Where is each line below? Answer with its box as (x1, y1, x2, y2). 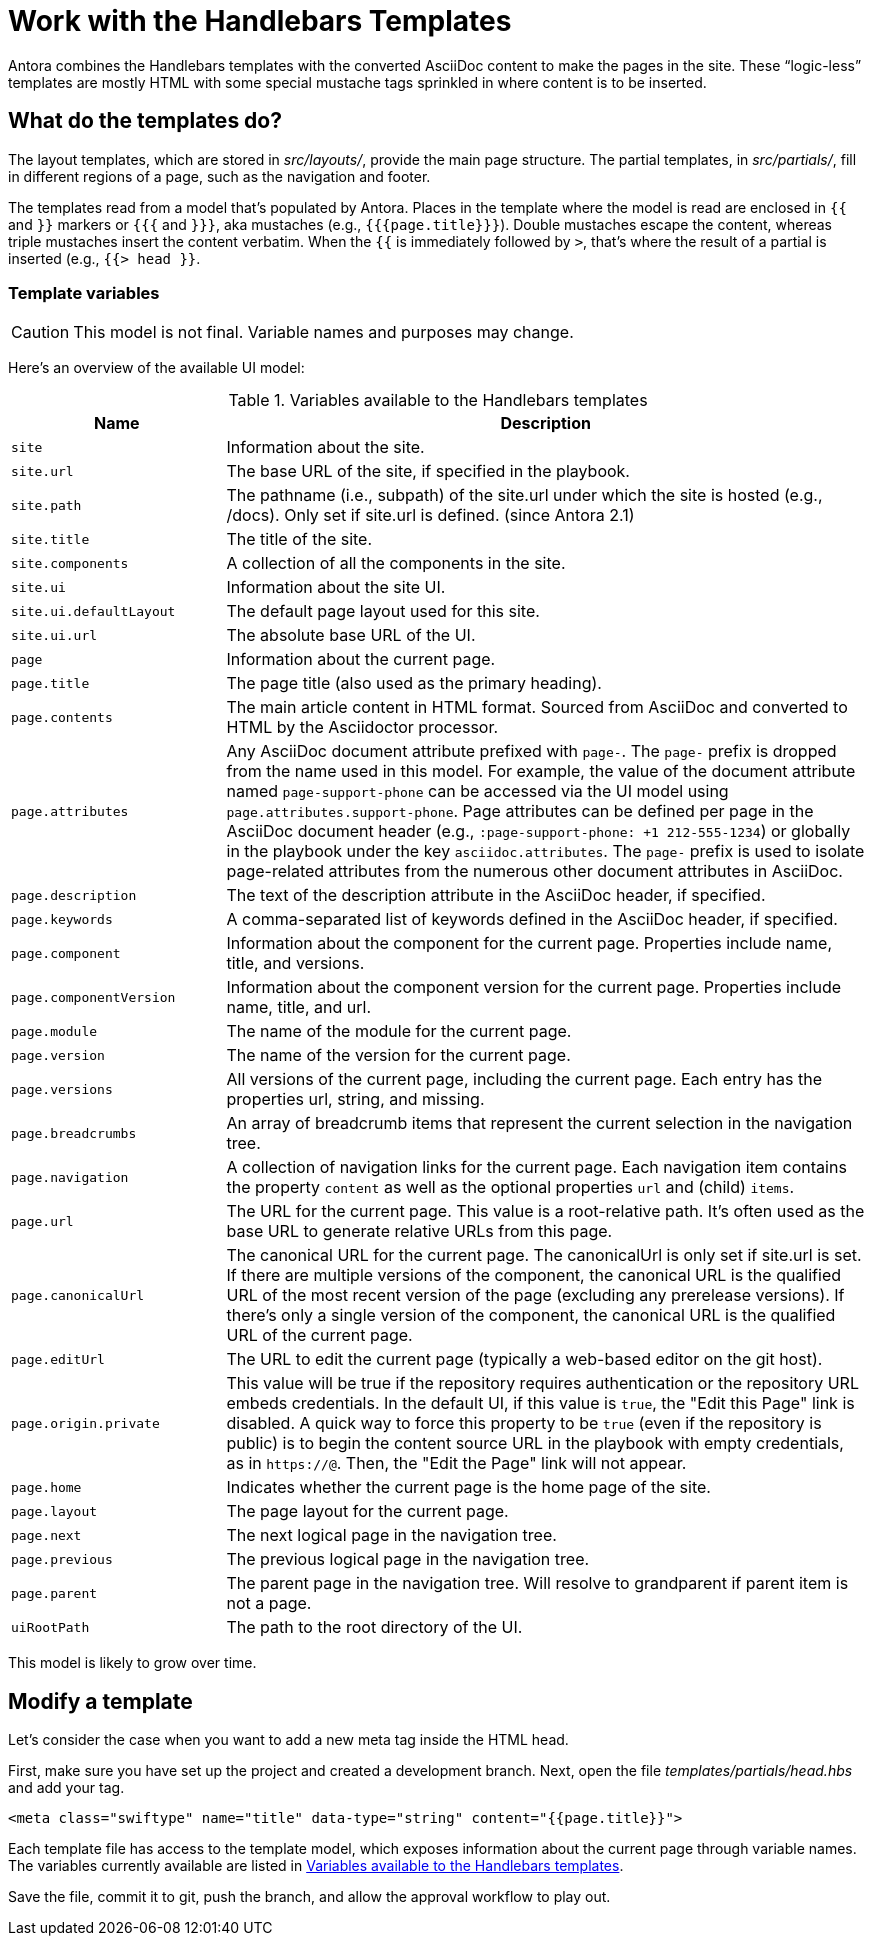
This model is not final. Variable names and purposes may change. (73, 322, 574, 343)
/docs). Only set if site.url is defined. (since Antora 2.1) (226, 505, 635, 526)
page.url (11, 1213, 74, 1229)
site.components (11, 555, 129, 571)
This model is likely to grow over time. (8, 1654, 257, 1672)
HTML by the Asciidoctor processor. (226, 717, 499, 738)
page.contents (11, 709, 113, 725)
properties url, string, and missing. (226, 1089, 485, 1110)
